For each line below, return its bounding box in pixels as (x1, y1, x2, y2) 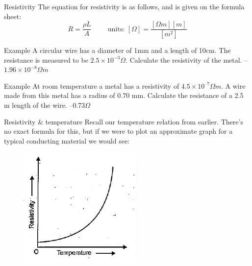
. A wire (221, 80, 246, 91)
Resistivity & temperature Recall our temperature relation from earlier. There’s (4, 116, 243, 126)
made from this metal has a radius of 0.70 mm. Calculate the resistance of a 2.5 (4, 90, 244, 100)
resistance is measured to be (4, 54, 88, 65)
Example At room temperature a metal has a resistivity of (4, 80, 179, 91)
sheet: (4, 11, 22, 21)
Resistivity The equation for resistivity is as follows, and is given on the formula (4, 1, 245, 11)
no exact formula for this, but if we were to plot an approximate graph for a (4, 126, 233, 136)
